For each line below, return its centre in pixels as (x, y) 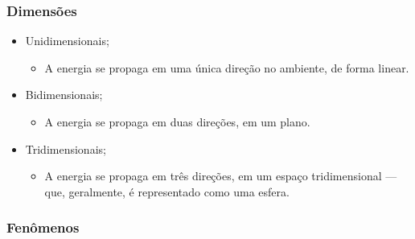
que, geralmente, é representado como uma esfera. (167, 191)
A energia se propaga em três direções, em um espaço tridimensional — (221, 176)
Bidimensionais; (64, 95)
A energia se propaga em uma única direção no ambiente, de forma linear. (227, 67)
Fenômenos (43, 227)
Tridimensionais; (66, 148)
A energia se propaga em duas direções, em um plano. (177, 122)
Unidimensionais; (67, 41)
